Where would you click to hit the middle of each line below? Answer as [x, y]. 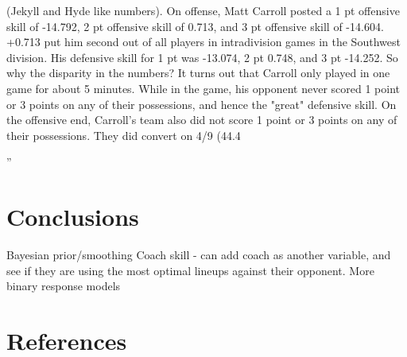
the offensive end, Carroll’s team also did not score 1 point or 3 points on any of [202, 120]
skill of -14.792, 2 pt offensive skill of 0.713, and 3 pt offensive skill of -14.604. [195, 26]
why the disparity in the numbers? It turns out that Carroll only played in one [198, 73]
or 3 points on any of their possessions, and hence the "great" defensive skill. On [202, 104]
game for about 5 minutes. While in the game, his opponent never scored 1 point [203, 88]
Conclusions [73, 217]
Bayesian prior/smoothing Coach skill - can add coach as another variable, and [199, 255]
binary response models [64, 286]
